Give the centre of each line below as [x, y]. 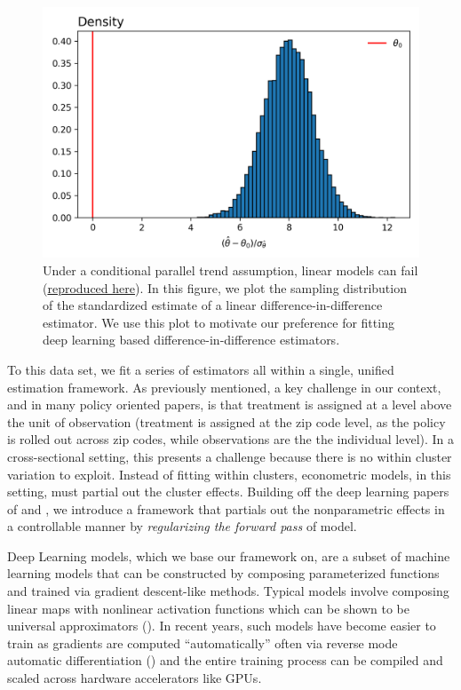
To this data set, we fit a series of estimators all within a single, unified [201, 369]
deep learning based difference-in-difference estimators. [191, 340]
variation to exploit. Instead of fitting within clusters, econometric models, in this [229, 474]
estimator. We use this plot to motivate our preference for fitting [219, 322]
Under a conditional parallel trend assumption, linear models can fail [230, 270]
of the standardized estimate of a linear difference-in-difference [213, 305]
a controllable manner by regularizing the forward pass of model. [182, 526]
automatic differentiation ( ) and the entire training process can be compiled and [225, 660]
